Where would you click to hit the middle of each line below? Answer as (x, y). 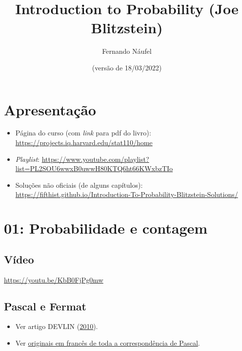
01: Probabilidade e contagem (106, 228)
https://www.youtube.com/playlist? (95, 159)
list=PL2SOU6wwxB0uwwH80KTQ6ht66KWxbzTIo (94, 168)
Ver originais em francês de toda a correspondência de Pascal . (108, 342)
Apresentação (50, 109)
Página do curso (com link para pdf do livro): (83, 133)
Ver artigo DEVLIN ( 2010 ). (57, 326)
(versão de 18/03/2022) (127, 67)
